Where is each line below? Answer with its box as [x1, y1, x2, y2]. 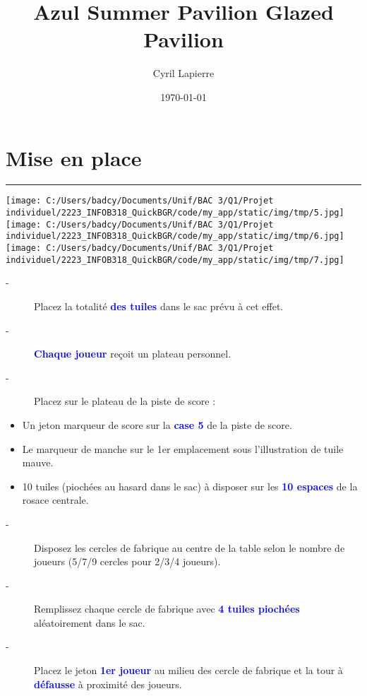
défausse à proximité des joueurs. [34, 676, 182, 691]
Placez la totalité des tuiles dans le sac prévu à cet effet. [34, 298, 284, 313]
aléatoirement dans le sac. [34, 615, 145, 630]
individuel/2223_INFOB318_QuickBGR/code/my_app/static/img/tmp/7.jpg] [6, 254, 344, 265]
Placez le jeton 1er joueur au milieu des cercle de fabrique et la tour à [34, 663, 343, 678]
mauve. [22, 455, 54, 470]
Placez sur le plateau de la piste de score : [34, 394, 216, 408]
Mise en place [6, 143, 142, 172]
